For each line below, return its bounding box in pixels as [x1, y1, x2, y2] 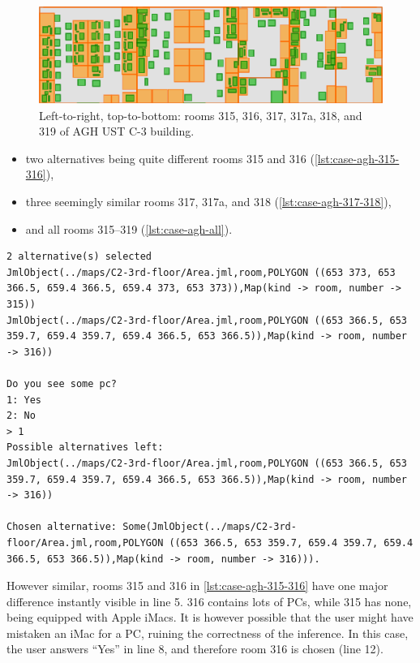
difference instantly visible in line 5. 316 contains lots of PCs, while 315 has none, [6, 592, 412, 609]
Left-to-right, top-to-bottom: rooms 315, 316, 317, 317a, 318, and [39, 106, 362, 123]
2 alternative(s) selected [6, 251, 152, 263]
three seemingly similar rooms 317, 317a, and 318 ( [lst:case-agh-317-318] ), [25, 193, 392, 210]
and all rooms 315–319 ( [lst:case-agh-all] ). [25, 220, 233, 237]
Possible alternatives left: [6, 441, 164, 454]
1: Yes [6, 394, 41, 406]
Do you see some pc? [6, 377, 118, 390]
